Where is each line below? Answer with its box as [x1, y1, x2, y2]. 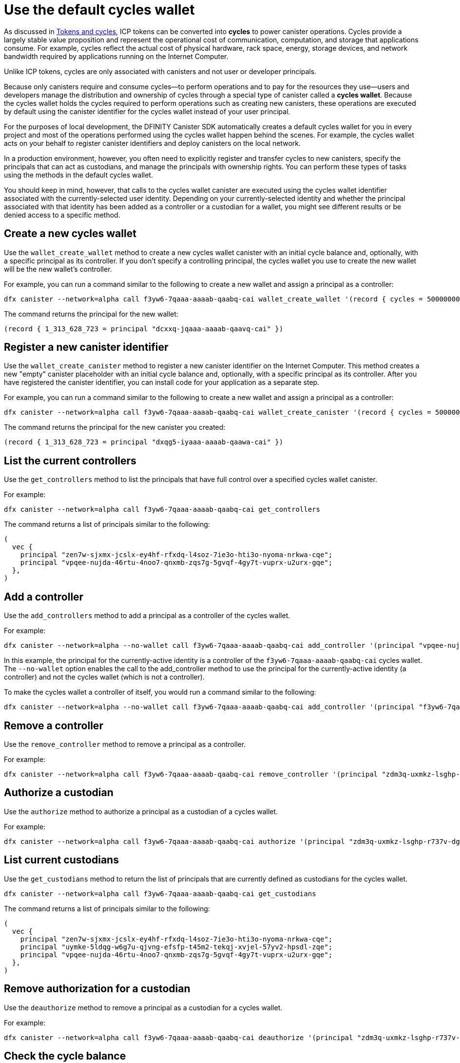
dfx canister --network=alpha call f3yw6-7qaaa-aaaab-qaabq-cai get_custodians [4, 889, 316, 898]
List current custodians [4, 854, 119, 866]
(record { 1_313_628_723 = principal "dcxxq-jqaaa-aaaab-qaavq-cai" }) [4, 324, 284, 333]
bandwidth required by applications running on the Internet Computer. [4, 52, 229, 60]
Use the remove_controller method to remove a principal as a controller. [4, 740, 246, 748]
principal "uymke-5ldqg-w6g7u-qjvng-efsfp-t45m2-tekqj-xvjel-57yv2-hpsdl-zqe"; [20, 943, 333, 951]
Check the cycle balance [4, 1049, 126, 1062]
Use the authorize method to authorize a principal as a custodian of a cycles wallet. [4, 807, 278, 816]
